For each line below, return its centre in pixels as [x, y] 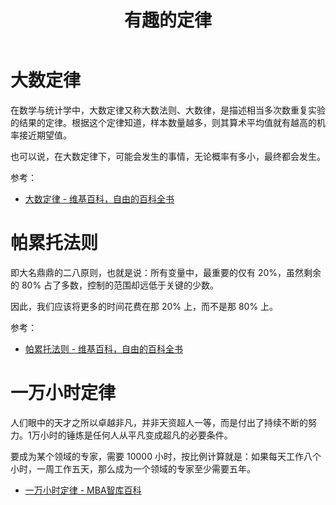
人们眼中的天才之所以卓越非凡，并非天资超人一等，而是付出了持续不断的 [159, 422]
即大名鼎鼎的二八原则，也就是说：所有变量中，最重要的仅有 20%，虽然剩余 [166, 272]
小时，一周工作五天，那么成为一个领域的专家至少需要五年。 [133, 468]
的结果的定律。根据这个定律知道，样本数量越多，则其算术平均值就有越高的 [163, 122]
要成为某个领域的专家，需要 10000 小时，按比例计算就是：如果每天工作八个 [166, 456]
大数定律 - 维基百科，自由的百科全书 [99, 198]
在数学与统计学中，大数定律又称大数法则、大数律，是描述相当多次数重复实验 [168, 110]
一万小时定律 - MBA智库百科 [83, 490]
